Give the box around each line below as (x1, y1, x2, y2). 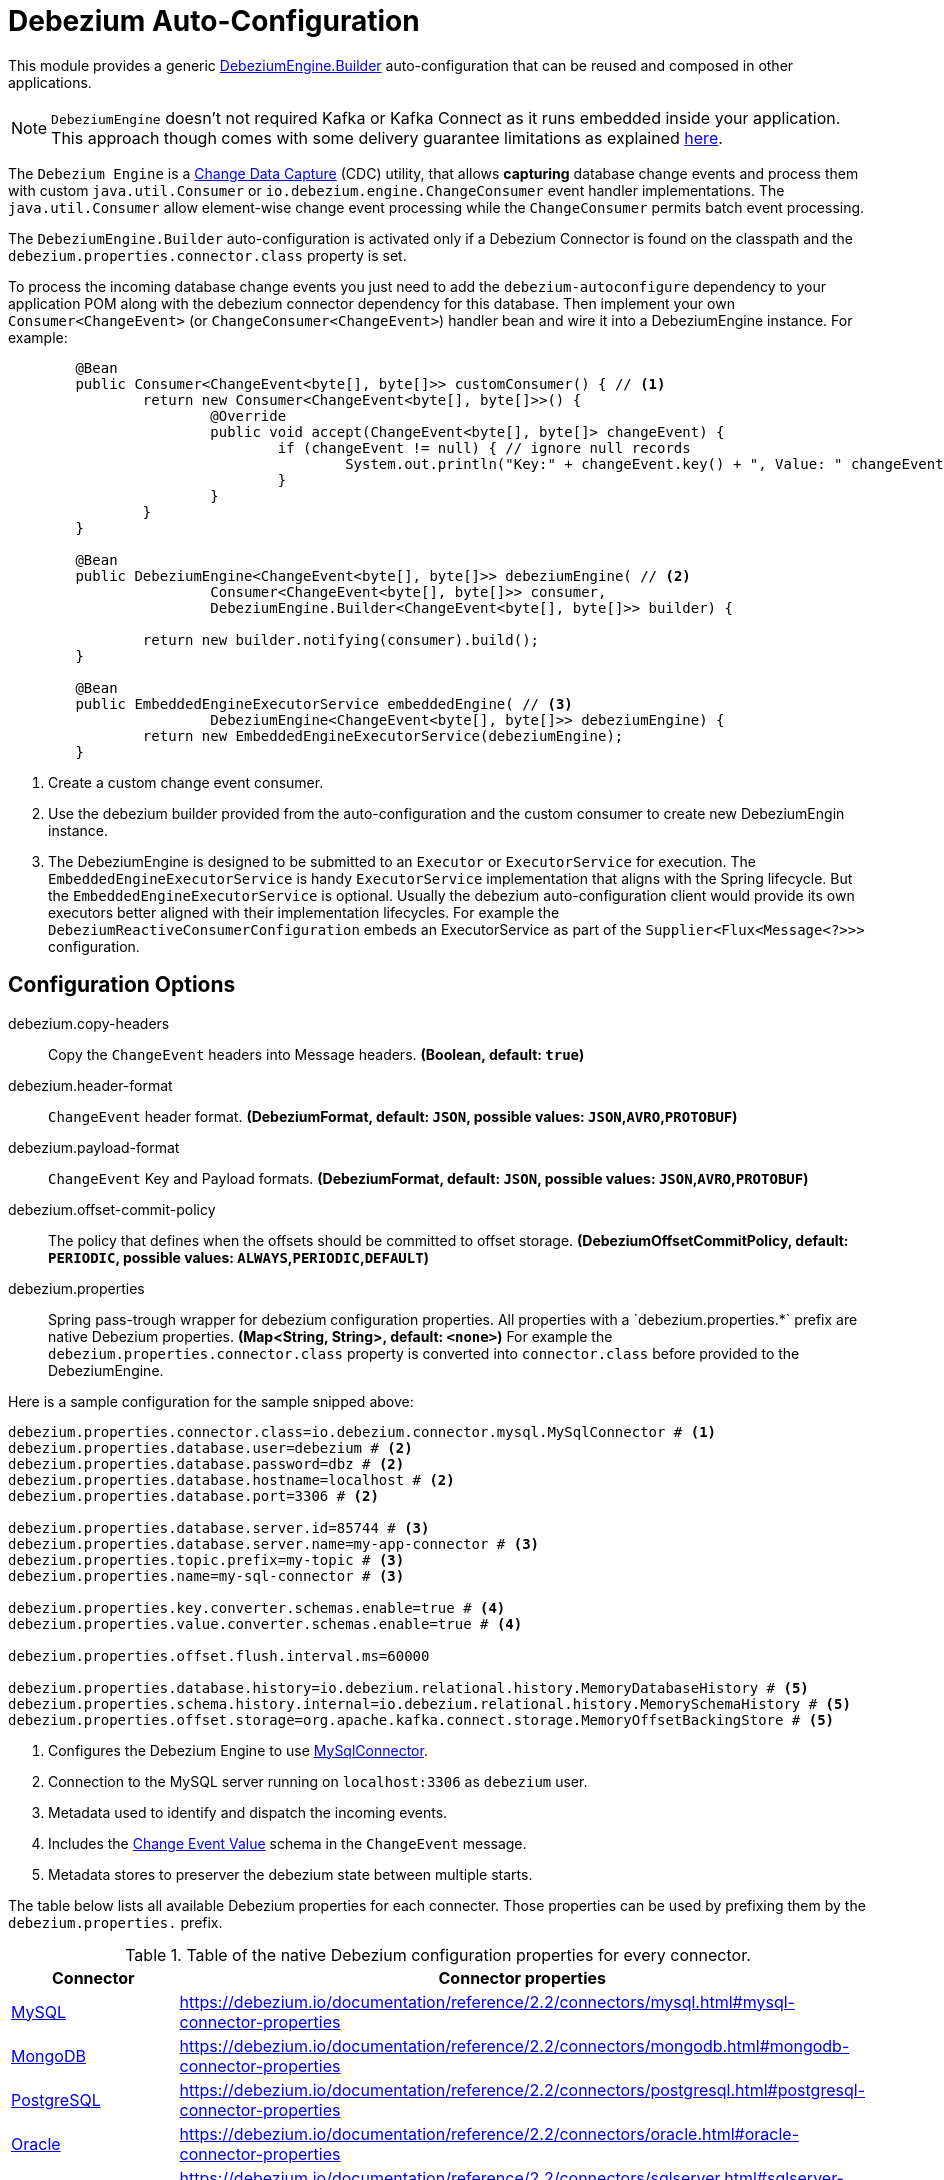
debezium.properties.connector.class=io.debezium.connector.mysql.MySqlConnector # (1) (8, 1423, 717, 1440)
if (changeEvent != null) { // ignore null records (277, 439, 691, 456)
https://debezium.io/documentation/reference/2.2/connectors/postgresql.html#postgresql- (179, 2079, 865, 2100)
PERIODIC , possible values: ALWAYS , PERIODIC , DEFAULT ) (48, 1248, 429, 1266)
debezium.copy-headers (8, 1014, 170, 1032)
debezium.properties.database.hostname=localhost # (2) (8, 1471, 455, 1488)
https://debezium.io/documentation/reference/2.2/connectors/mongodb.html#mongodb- (179, 2035, 850, 2056)
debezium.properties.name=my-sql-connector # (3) (8, 1567, 405, 1584)
